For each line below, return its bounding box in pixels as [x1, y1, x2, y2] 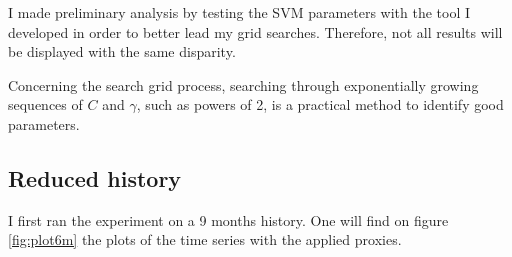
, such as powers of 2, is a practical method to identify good [136, 94, 504, 115]
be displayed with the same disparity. [8, 41, 236, 62]
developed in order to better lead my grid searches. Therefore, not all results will [8, 21, 503, 42]
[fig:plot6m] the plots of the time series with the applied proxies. [8, 229, 402, 250]
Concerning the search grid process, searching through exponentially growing [8, 74, 479, 95]
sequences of [8, 94, 83, 115]
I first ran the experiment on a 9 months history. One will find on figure [8, 209, 449, 230]
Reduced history [8, 162, 182, 193]
